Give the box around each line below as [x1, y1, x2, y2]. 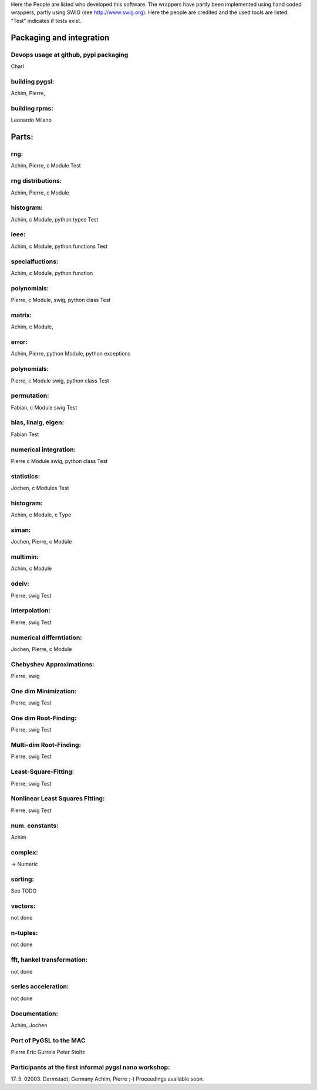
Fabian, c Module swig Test [11, 404, 77, 411]
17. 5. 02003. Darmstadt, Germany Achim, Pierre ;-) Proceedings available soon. [11, 1075, 204, 1082]
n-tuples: [11, 929, 38, 937]
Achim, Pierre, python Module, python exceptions [11, 350, 131, 357]
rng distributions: [11, 177, 62, 185]
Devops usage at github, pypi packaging [11, 51, 129, 59]
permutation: [11, 391, 49, 400]
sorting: [11, 875, 35, 883]
